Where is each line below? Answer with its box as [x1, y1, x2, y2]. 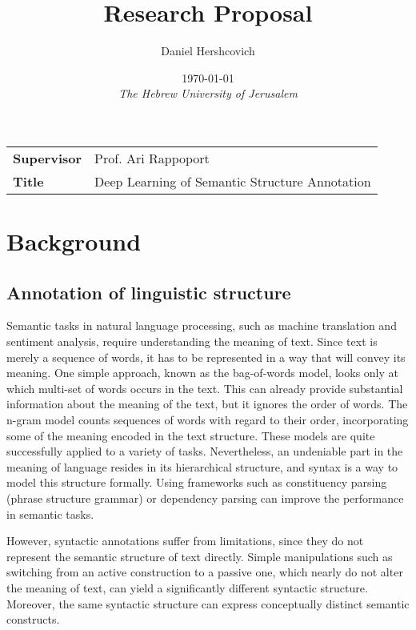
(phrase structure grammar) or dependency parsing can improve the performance [6, 490, 404, 507]
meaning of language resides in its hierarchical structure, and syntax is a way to [6, 458, 398, 475]
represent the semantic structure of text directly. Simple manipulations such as [6, 548, 393, 564]
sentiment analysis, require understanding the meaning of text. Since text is [6, 333, 378, 350]
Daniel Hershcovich [161, 42, 255, 59]
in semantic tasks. [6, 505, 94, 522]
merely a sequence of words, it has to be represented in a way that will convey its [6, 348, 406, 365]
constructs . [6, 611, 60, 628]
